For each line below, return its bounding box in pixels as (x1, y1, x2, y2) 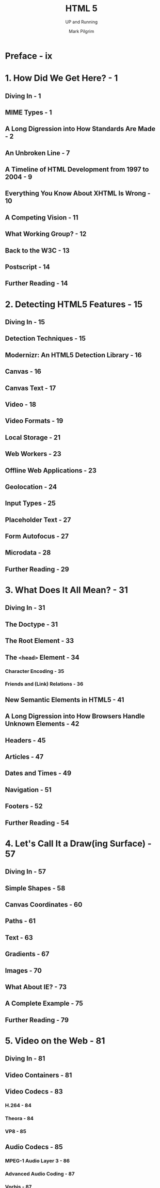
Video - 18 (5, 400, 36, 409)
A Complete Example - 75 (5, 999, 83, 1008)
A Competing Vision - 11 (5, 213, 79, 222)
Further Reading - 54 (5, 819, 69, 827)
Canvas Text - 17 (5, 384, 56, 392)
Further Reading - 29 (5, 565, 69, 573)
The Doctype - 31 (5, 620, 58, 628)
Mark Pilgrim (68, 28, 95, 34)
